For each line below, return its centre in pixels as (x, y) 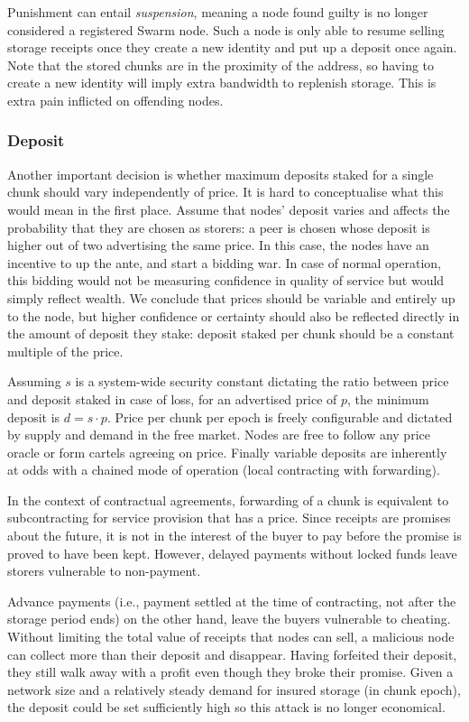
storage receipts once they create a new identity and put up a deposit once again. (232, 47)
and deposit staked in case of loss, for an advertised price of (172, 398)
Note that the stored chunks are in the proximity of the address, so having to (221, 65)
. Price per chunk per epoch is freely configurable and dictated (280, 417)
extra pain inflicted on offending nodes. (115, 100)
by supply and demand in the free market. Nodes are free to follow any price (219, 435)
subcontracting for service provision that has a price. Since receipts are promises (229, 518)
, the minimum (388, 398)
